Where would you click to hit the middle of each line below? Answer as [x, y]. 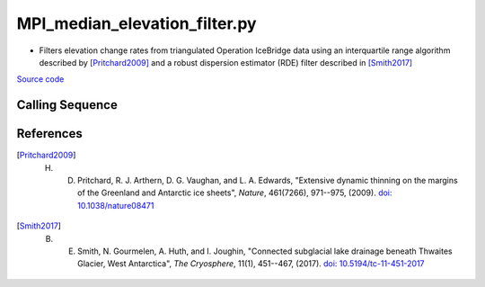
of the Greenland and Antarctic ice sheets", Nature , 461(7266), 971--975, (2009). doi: [235, 193]
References [49, 134]
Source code [40, 79]
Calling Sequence [67, 105]
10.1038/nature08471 [116, 205]
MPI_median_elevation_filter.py [137, 23]
